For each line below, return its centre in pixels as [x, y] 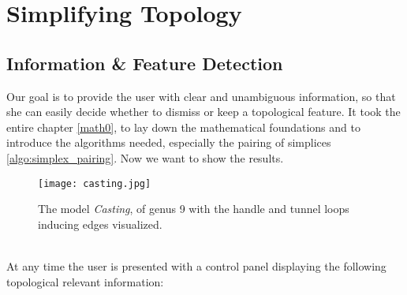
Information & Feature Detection [145, 63]
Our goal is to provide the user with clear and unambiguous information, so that [201, 96]
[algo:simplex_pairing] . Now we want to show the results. [145, 157]
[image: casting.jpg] [95, 183]
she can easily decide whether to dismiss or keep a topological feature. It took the [203, 112]
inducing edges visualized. [100, 224]
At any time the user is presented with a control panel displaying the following [196, 265]
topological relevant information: [85, 281]
